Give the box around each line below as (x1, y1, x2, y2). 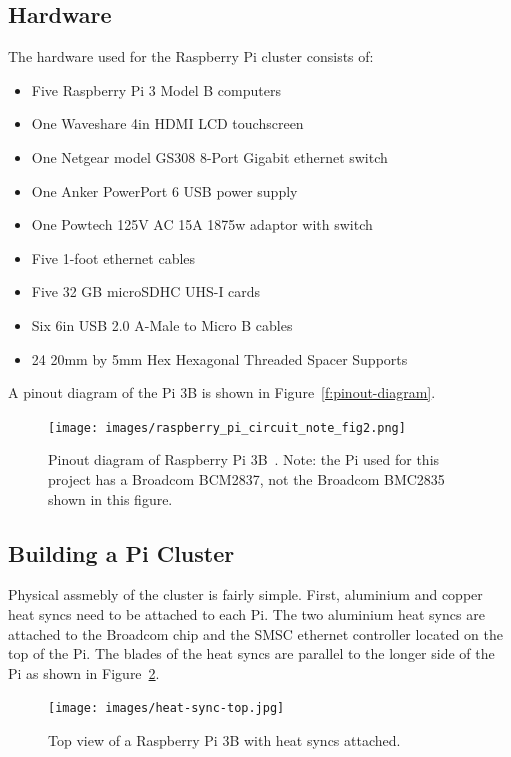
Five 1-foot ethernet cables (31, 247, 196, 268)
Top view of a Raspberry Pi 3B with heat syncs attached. (48, 730, 401, 750)
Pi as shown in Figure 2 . (8, 662, 160, 683)
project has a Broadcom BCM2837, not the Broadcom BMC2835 (48, 468, 445, 489)
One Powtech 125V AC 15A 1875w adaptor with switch (31, 214, 373, 235)
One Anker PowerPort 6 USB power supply (31, 180, 298, 201)
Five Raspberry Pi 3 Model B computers (31, 79, 281, 100)
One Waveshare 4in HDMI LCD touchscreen (31, 113, 304, 134)
